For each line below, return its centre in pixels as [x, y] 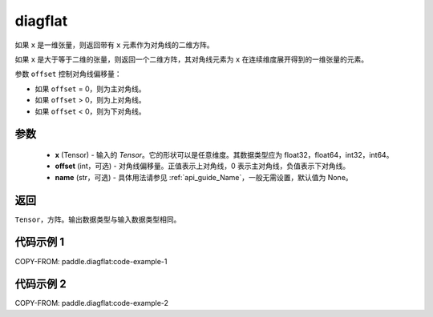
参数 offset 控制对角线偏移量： [68, 74]
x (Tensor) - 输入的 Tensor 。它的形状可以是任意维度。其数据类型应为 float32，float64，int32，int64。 [224, 154]
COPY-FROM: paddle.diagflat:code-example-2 [91, 303]
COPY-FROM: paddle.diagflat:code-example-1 [91, 261]
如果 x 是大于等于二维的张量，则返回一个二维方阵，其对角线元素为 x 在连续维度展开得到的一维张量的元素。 [192, 59]
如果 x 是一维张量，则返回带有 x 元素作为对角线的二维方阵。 [114, 45]
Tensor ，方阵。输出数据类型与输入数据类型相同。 [98, 219]
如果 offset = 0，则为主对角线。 [90, 89]
